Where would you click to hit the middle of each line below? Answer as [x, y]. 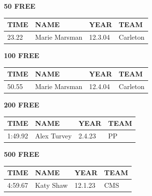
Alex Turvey [53, 136]
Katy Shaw [51, 185]
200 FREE [22, 105]
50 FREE [20, 6]
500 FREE [22, 154]
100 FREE [22, 55]
